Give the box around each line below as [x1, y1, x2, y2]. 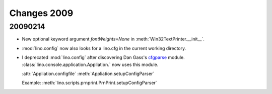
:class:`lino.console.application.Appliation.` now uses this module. [22, 61, 159, 67]
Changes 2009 [9, 7, 74, 18]
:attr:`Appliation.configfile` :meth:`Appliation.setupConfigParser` [22, 70, 155, 76]
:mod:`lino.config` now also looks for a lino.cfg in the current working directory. [22, 45, 186, 51]
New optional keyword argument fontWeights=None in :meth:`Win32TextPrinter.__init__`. [22, 36, 205, 42]
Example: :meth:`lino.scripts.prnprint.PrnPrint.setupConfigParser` [22, 80, 157, 86]
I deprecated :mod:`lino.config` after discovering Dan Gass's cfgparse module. [22, 54, 185, 60]
